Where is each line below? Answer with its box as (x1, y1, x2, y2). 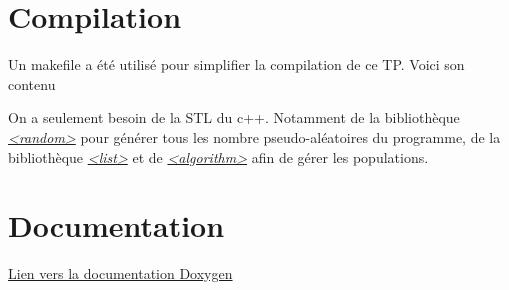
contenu (8, 73, 56, 94)
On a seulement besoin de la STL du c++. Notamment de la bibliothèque (8, 107, 460, 128)
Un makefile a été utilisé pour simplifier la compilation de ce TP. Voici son (8, 54, 465, 75)
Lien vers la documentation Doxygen (8, 263, 233, 284)
